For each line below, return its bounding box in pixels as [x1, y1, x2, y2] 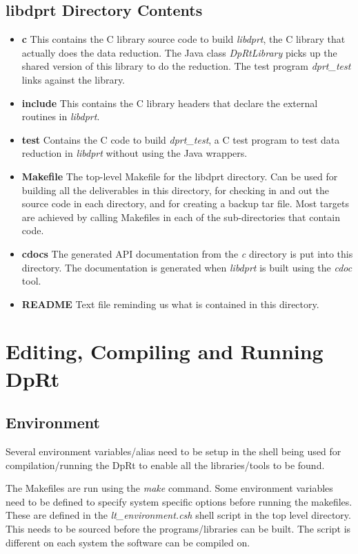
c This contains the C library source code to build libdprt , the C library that [21, 32, 346, 46]
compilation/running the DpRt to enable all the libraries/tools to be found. [6, 457, 325, 472]
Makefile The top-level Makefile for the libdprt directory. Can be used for [21, 169, 338, 183]
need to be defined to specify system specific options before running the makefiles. [6, 494, 352, 508]
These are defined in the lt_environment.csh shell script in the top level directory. [6, 508, 351, 522]
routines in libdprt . [21, 109, 100, 124]
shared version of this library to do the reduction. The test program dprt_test [21, 59, 351, 73]
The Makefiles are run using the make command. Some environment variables [6, 481, 333, 495]
